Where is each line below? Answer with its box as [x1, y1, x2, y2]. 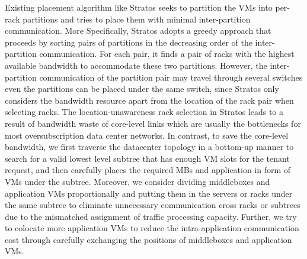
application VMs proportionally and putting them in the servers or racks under [5, 187, 293, 199]
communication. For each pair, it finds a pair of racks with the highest [39, 47, 295, 60]
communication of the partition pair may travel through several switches [39, 71, 303, 83]
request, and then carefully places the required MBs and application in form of [5, 164, 291, 176]
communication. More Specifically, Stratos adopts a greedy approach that [5, 24, 271, 37]
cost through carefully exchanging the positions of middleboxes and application [5, 233, 292, 245]
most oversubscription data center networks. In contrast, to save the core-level [5, 129, 289, 141]
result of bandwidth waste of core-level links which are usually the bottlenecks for [5, 117, 301, 129]
